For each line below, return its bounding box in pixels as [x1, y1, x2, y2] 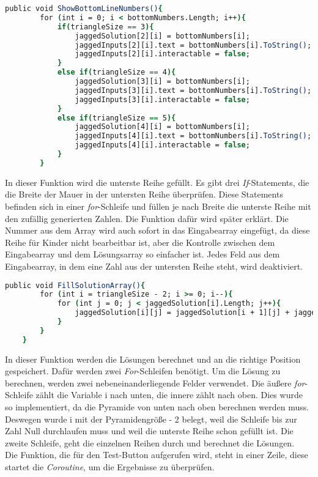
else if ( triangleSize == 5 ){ [57, 113, 176, 122]
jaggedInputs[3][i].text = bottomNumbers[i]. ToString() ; [75, 86, 312, 95]
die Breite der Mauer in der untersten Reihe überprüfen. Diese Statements [5, 188, 283, 201]
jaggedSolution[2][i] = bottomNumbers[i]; [75, 31, 250, 40]
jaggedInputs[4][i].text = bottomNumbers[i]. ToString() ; [75, 131, 312, 141]
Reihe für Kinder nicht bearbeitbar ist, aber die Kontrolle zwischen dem [5, 235, 275, 248]
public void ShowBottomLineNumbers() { [5, 4, 163, 13]
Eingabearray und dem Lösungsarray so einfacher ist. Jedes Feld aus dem [5, 248, 280, 261]
